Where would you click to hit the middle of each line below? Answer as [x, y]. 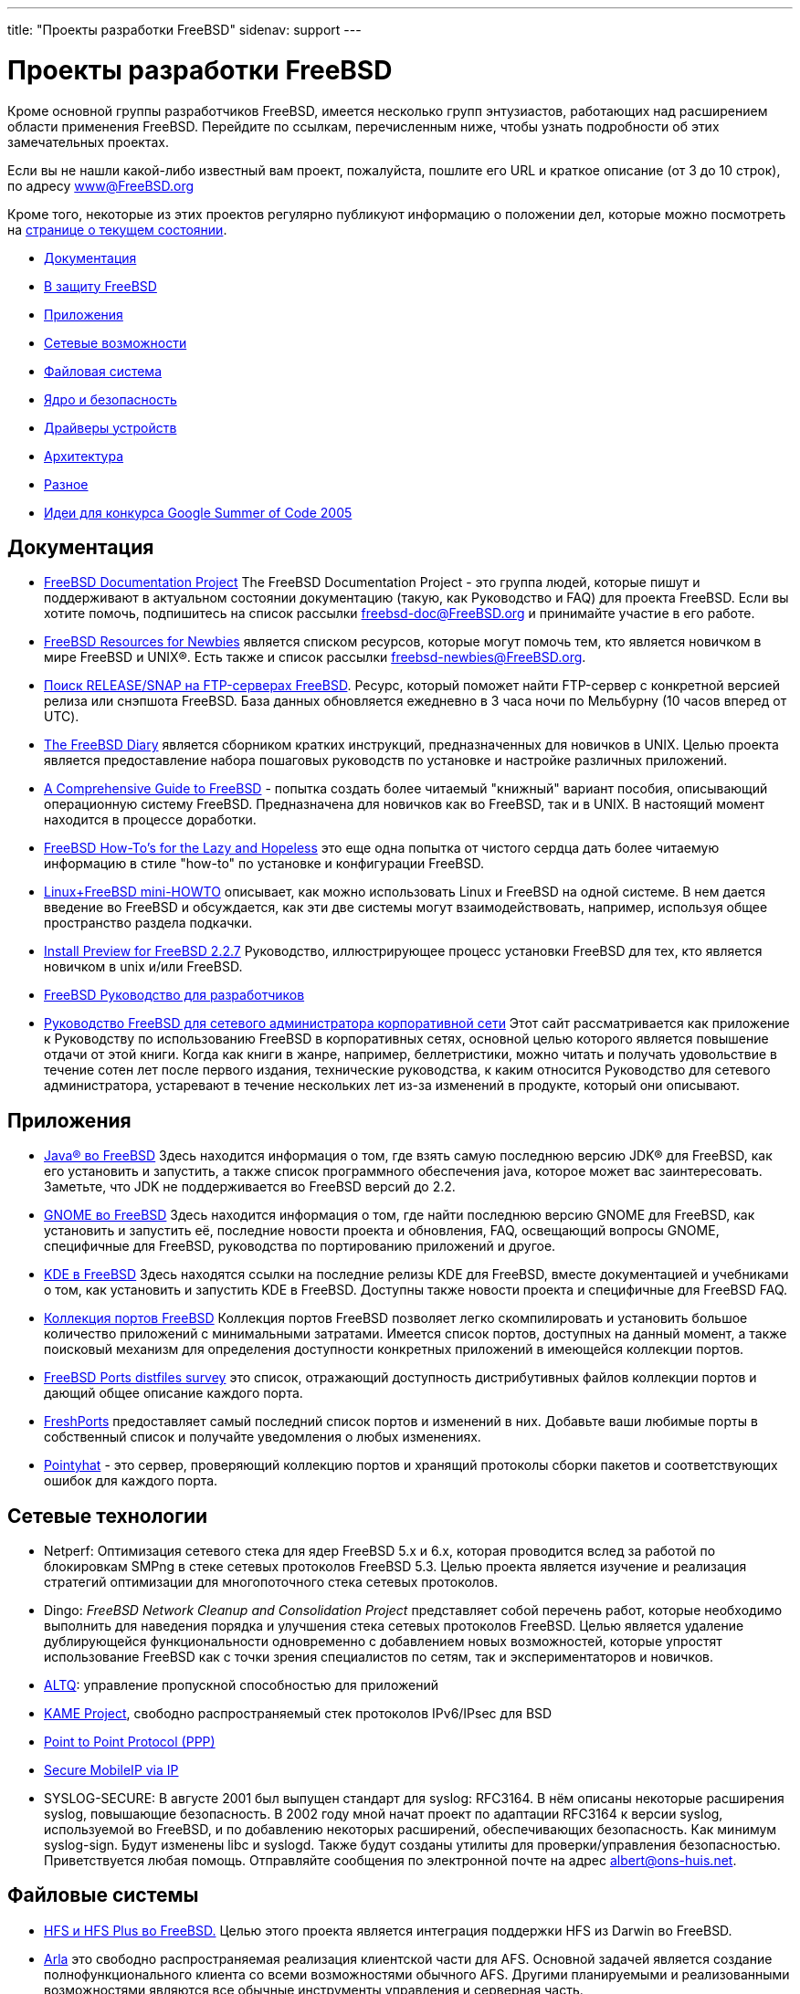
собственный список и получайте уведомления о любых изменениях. [263, 1437]
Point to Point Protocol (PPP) [130, 1742]
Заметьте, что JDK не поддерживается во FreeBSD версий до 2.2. [250, 1187]
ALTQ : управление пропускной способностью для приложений [241, 1685]
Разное [66, 484]
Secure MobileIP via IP [111, 1770]
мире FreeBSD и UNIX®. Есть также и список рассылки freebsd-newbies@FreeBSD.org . [315, 657]
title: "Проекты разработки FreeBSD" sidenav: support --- [184, 30]
